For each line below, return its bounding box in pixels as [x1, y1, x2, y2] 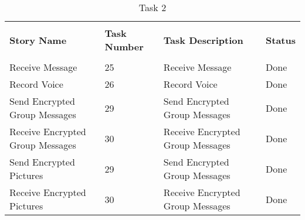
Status [266, 33, 296, 47]
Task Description [163, 33, 243, 47]
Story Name [9, 33, 67, 47]
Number [104, 40, 144, 53]
